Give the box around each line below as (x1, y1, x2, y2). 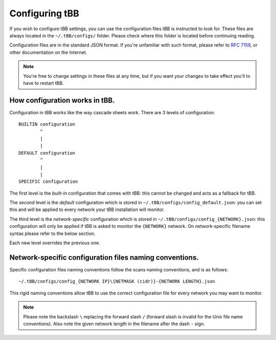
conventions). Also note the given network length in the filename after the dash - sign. (23, 321, 205, 327)
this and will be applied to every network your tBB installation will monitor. (9, 206, 165, 213)
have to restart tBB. (23, 80, 64, 86)
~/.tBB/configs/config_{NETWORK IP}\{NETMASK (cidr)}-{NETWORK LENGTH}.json (18, 279, 216, 284)
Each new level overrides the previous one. (9, 240, 101, 246)
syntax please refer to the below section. (9, 230, 96, 237)
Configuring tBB (9, 8, 79, 19)
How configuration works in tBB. (9, 96, 115, 104)
